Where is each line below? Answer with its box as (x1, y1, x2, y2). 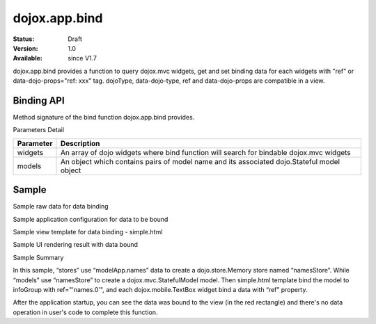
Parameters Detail (13, 126, 65, 134)
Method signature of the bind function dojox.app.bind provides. (13, 113, 195, 122)
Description (60, 138, 100, 148)
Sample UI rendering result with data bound (13, 241, 139, 249)
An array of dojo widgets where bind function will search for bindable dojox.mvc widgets (60, 147, 351, 157)
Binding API (13, 95, 65, 106)
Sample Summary (13, 253, 64, 261)
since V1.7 (68, 54, 97, 63)
